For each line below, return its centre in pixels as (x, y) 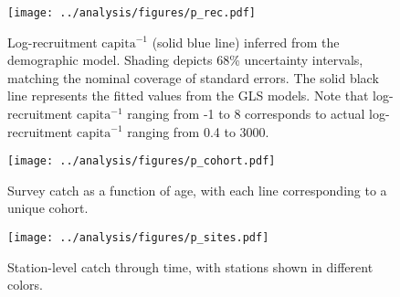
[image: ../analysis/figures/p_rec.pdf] (132, 13)
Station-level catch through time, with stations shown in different (190, 266)
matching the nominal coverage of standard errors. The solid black (193, 77)
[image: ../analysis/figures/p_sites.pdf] (138, 238)
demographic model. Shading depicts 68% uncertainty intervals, (185, 60)
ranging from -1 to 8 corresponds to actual (246, 114)
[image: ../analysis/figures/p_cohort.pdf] (142, 161)
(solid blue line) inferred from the (246, 42)
